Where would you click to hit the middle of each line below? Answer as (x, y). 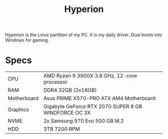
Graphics (18, 110)
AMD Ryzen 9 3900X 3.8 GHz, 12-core (90, 76)
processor (55, 82)
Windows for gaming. (27, 40)
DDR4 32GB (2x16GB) (70, 90)
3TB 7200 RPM (61, 129)
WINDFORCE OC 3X (67, 113)
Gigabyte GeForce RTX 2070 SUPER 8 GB (93, 106)
